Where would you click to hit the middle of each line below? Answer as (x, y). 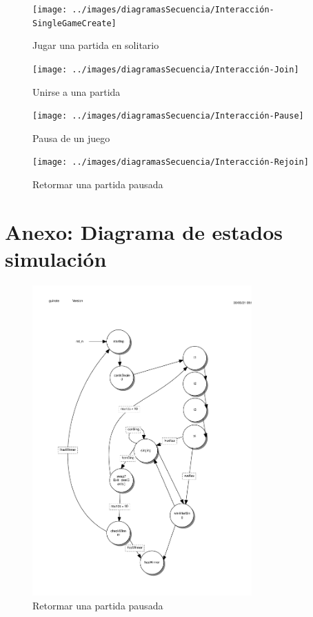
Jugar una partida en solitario (96, 45)
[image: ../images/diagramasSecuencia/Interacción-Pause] (168, 116)
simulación (56, 259)
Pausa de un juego (71, 138)
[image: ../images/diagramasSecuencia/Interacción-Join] (166, 69)
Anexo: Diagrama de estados (144, 231)
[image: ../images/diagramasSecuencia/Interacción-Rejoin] (171, 162)
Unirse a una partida (77, 91)
